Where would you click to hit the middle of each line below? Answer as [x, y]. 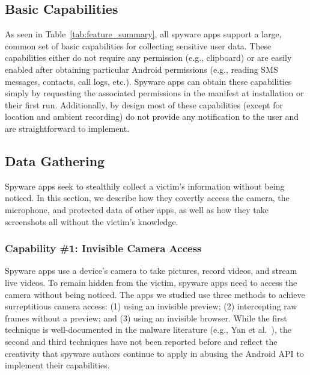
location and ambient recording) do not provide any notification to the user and [152, 116]
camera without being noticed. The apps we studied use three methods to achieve [155, 294]
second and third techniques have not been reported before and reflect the [141, 341]
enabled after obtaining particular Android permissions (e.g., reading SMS [141, 69]
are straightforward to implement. [67, 128]
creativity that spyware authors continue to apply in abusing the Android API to [154, 353]
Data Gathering [55, 160]
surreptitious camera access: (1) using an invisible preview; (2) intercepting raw [151, 306]
